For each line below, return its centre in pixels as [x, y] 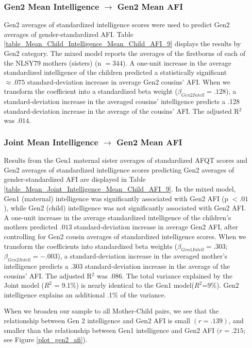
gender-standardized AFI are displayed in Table [75, 179]
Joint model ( [24, 285]
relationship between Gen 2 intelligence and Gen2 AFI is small [97, 321]
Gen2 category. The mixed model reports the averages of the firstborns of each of [125, 53]
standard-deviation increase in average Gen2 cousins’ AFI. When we [129, 81]
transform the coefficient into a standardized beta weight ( [91, 91]
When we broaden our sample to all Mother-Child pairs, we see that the [111, 311]
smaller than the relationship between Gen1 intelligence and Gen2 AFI [109, 330]
